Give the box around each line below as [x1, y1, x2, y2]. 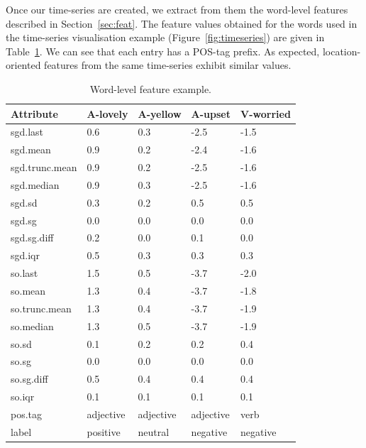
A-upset [191, 106, 231, 121]
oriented [6, 58, 41, 72]
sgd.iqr [11, 248, 40, 263]
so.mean [11, 283, 46, 297]
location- [322, 43, 361, 58]
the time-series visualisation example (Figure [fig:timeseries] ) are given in [6, 30, 325, 45]
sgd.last [11, 124, 44, 139]
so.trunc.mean [11, 300, 72, 315]
